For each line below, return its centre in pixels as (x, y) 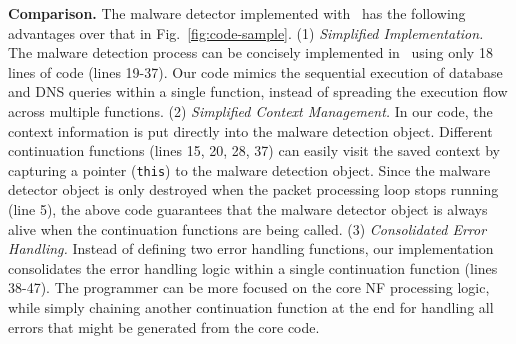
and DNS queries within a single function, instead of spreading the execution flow (258, 91)
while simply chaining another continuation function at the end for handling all (251, 306)
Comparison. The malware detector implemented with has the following (237, 13)
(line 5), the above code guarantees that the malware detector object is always (248, 209)
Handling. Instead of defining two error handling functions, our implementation (251, 248)
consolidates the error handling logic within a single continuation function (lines (253, 267)
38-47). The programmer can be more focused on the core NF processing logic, (249, 287)
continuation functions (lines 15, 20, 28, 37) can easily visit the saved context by (254, 150)
